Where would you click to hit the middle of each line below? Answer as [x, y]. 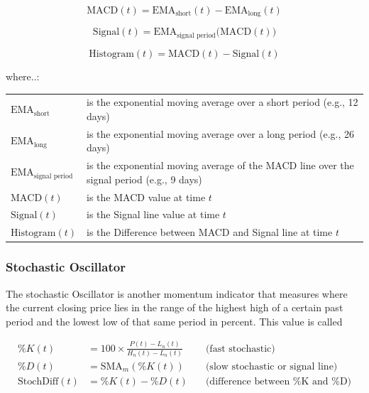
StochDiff [38, 382]
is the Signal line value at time [153, 214]
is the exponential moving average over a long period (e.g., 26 [221, 133]
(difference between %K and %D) [279, 382]
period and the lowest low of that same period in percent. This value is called [174, 321]
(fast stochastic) [240, 349]
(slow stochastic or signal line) [271, 367]
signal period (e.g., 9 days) [144, 179]
